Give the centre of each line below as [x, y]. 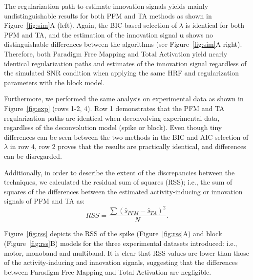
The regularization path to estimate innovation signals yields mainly [106, 6]
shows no [200, 34]
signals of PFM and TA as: [44, 201]
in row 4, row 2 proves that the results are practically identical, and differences [128, 146]
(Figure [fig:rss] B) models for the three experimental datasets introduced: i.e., [121, 243]
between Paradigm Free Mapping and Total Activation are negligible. [108, 271]
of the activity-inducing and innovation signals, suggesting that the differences [121, 262]
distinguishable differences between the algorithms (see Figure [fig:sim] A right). [123, 44]
